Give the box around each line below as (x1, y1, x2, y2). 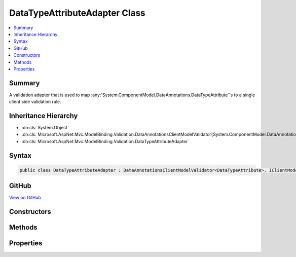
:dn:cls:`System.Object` (21, 125, 69, 131)
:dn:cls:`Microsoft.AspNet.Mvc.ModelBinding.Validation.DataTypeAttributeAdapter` (21, 138, 189, 144)
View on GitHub (9, 195, 41, 201)
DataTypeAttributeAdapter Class (9, 7, 146, 18)
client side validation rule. (9, 99, 61, 105)
